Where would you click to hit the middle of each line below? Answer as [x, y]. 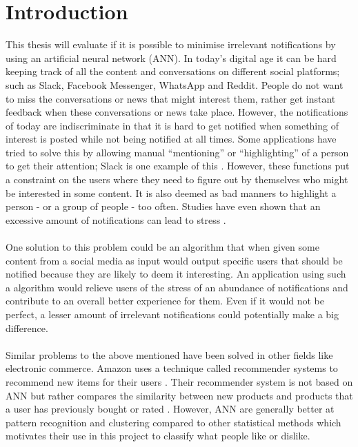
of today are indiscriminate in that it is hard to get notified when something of [172, 125]
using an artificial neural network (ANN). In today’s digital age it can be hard [171, 58]
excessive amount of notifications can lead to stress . [116, 219]
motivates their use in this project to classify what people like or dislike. [158, 436]
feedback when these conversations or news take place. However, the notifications [177, 112]
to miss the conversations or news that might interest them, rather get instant [171, 98]
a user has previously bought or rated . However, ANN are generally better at [170, 409]
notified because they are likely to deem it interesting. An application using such [176, 274]
